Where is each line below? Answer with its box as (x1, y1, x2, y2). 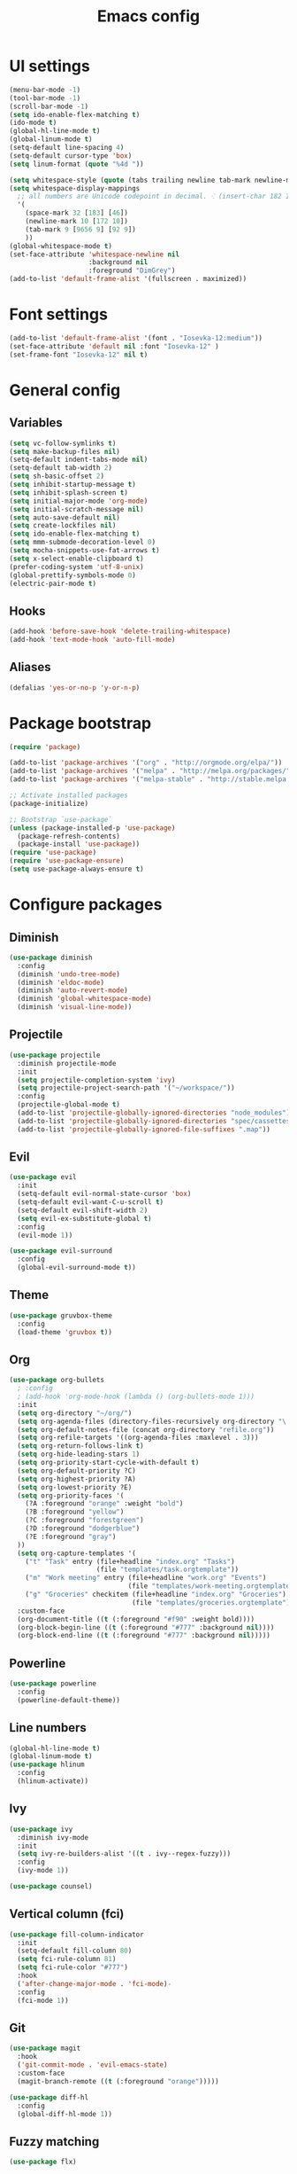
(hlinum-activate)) (17, 1777, 89, 1786)
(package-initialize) (9, 799, 89, 808)
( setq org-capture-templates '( (17, 1549, 137, 1558)
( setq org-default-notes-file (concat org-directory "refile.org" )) (17, 1425, 275, 1434)
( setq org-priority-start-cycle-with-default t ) (17, 1458, 200, 1467)
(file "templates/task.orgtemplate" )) (95, 1565, 240, 1575)
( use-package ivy (9, 1825, 73, 1834)
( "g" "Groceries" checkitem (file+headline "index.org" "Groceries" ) (25, 1590, 287, 1599)
